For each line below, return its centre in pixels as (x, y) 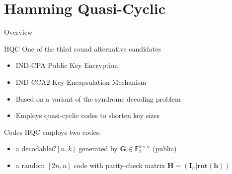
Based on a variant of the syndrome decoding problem (98, 98)
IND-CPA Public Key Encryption (67, 65)
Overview (18, 32)
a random (30, 165)
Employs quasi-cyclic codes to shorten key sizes (87, 115)
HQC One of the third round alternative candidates (83, 48)
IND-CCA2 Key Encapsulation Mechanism (81, 82)
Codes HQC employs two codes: (53, 132)
